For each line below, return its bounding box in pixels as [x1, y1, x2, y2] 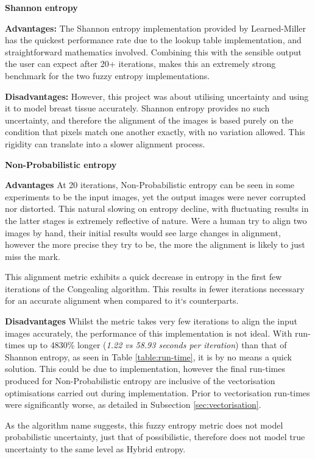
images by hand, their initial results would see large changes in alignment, [5, 226, 281, 239]
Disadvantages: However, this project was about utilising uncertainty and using [5, 89, 309, 102]
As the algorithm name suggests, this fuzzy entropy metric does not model [5, 418, 283, 431]
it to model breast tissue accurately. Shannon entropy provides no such [5, 102, 270, 114]
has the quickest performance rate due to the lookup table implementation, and [5, 33, 302, 46]
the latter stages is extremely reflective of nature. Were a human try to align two [5, 214, 307, 226]
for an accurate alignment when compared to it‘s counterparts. [5, 294, 239, 307]
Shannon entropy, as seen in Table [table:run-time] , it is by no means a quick [5, 350, 292, 363]
